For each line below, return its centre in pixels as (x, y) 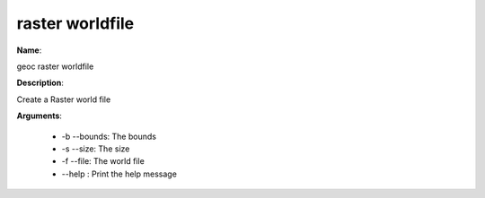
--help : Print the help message (119, 174)
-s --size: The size (96, 149)
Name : (29, 50)
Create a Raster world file (64, 99)
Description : (40, 83)
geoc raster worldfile (55, 66)
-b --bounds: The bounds (109, 136)
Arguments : (40, 116)
